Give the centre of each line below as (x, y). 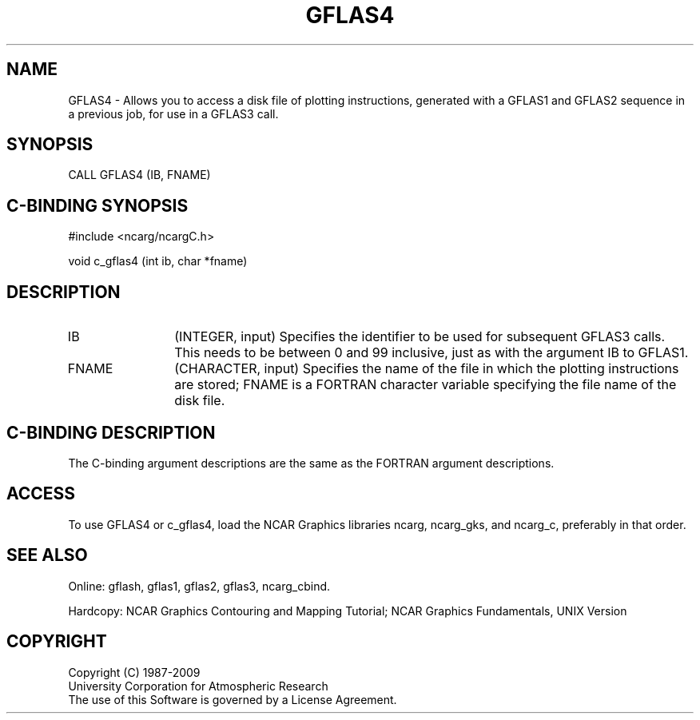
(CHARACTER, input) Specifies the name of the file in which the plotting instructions (427, 369)
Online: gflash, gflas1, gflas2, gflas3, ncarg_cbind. (199, 586)
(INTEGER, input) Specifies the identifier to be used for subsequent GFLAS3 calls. (420, 337)
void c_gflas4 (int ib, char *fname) (158, 261)
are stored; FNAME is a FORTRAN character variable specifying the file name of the (426, 385)
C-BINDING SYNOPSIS (97, 205)
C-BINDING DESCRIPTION (111, 432)
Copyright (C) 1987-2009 (134, 672)
